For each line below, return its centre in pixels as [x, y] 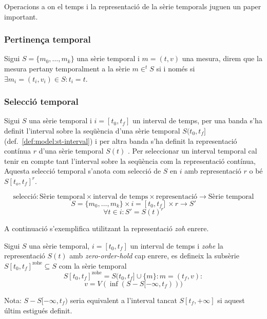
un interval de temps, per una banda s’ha [197, 120]
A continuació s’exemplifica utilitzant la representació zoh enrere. [107, 228]
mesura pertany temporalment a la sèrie [67, 68]
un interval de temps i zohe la [177, 245]
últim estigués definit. [38, 310]
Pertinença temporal [47, 39]
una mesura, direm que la [222, 58]
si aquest [231, 300]
